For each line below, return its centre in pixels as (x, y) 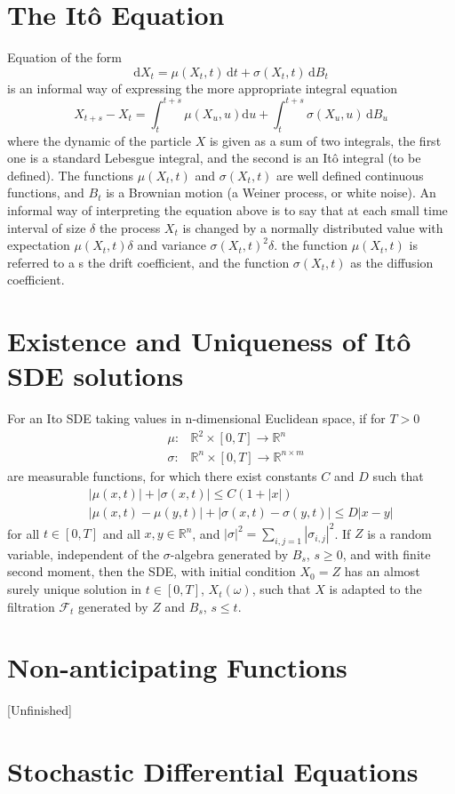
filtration (31, 606)
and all (121, 533)
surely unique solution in (75, 589)
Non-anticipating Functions (177, 667)
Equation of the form (64, 57)
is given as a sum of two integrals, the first (325, 140)
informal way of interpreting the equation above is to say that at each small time (227, 209)
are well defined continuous (350, 175)
